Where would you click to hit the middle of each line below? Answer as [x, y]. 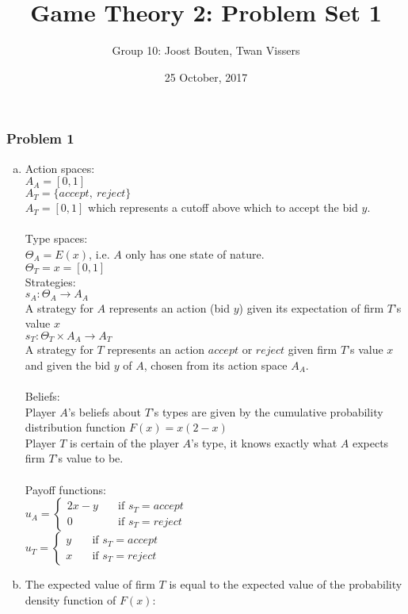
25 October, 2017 [206, 77]
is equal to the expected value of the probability [286, 584]
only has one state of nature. [195, 253]
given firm [313, 349]
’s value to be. [89, 458]
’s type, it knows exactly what [264, 442]
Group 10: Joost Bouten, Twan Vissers [206, 50]
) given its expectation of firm [311, 307]
